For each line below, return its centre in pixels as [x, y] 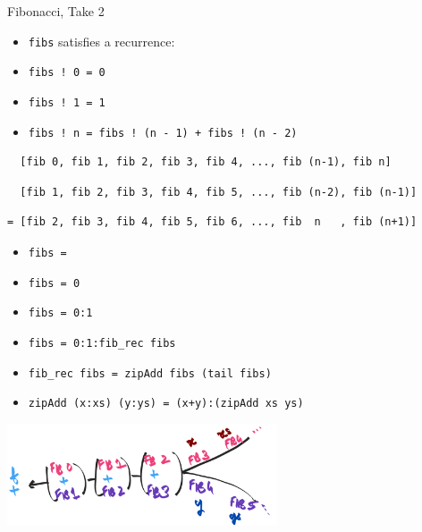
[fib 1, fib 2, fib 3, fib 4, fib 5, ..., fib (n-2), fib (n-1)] [219, 192]
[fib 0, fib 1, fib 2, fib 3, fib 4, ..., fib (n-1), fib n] [206, 162]
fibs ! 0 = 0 [67, 73]
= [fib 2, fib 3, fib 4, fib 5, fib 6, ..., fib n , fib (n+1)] [212, 222]
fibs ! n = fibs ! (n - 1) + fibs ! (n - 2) [163, 133]
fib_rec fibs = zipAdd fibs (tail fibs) [150, 373]
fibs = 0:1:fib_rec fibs [102, 343]
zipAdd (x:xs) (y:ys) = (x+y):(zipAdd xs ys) [166, 404]
